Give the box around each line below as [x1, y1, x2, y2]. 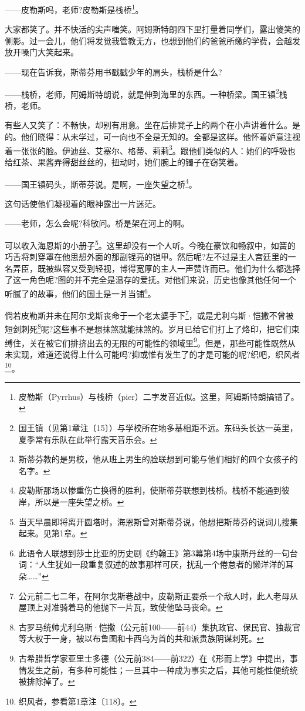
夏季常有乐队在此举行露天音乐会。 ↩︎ [18, 433, 157, 445]
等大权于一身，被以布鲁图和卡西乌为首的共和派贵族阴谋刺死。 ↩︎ [18, 632, 264, 645]
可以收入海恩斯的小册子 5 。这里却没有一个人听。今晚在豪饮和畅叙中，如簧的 [5, 237, 296, 251]
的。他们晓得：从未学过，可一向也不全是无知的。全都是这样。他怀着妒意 [5, 131, 284, 143]
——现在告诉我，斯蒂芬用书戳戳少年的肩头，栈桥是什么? [5, 66, 222, 78]
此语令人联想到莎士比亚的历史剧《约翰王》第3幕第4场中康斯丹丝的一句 [18, 546, 290, 559]
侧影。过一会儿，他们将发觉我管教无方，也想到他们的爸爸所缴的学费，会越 [5, 34, 292, 46]
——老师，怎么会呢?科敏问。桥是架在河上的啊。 [5, 217, 189, 229]
